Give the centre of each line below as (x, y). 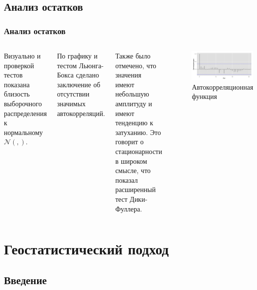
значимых (71, 103)
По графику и (77, 56)
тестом (67, 65)
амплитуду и (134, 103)
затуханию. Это (138, 132)
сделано (87, 75)
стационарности (139, 151)
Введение (25, 280)
